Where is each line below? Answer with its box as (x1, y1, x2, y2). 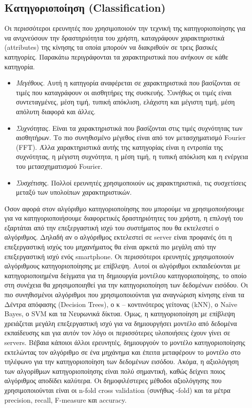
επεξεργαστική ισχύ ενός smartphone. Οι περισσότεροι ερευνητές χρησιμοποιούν (4, 251, 234, 261)
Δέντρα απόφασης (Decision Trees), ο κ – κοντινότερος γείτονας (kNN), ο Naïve (4, 299, 237, 309)
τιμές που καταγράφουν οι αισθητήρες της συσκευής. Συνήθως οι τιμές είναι (16, 87, 232, 97)
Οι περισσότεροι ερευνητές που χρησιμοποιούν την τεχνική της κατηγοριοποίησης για (4, 23, 246, 33)
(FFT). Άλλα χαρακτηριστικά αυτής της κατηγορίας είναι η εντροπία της (16, 142, 223, 152)
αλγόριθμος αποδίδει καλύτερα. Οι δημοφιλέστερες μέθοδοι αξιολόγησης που (4, 375, 222, 386)
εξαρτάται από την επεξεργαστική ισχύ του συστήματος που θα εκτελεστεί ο (4, 222, 219, 232)
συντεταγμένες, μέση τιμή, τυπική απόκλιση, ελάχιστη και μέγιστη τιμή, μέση (16, 97, 235, 107)
